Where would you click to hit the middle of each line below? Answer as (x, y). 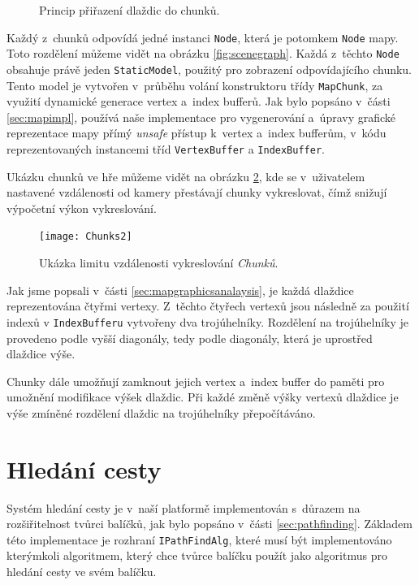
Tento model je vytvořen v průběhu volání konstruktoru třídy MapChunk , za (195, 85)
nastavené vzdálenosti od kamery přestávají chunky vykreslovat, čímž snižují (197, 192)
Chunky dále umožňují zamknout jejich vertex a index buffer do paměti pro (196, 381)
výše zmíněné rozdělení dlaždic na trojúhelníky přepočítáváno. (161, 412)
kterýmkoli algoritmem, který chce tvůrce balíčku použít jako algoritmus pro (197, 555)
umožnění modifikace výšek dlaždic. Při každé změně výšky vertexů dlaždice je (203, 397)
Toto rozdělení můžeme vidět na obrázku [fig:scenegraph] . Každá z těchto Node (203, 53)
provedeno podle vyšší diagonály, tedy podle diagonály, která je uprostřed (190, 338)
